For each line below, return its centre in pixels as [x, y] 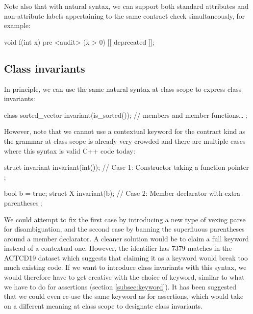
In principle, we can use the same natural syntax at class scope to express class [123, 89]
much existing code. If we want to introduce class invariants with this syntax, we [125, 267]
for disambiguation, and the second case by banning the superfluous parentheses [124, 229]
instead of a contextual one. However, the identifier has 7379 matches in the [118, 248]
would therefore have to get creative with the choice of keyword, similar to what [124, 277]
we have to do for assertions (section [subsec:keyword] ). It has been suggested [120, 286]
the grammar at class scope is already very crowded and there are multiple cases [125, 141]
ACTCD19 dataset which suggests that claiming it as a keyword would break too [126, 257]
